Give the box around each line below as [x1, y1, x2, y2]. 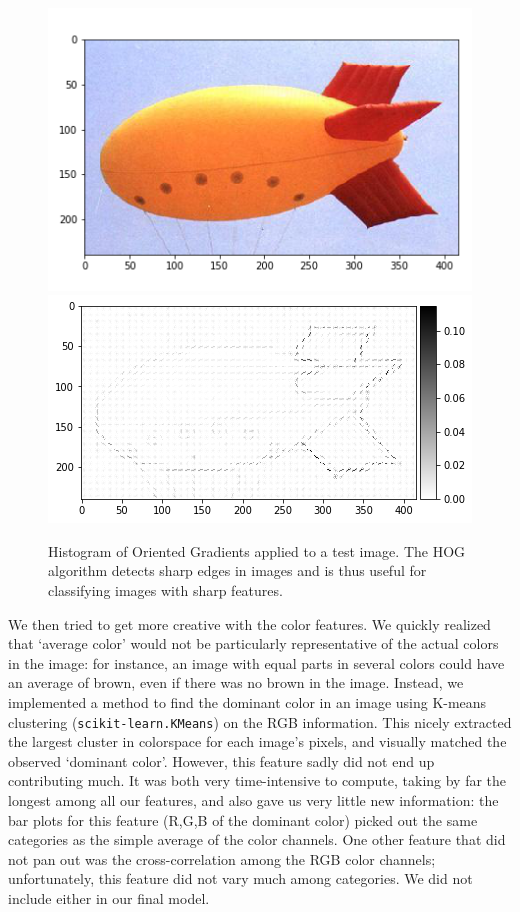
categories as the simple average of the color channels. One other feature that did [8, 829, 506, 850]
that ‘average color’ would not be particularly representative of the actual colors [8, 633, 499, 654]
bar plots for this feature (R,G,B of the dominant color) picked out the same [8, 809, 478, 830]
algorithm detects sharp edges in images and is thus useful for [48, 560, 427, 581]
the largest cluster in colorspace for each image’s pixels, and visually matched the [8, 731, 507, 752]
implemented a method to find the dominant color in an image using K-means [8, 692, 487, 712]
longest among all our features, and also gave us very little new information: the [8, 790, 499, 811]
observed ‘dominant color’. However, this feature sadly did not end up [8, 750, 435, 771]
